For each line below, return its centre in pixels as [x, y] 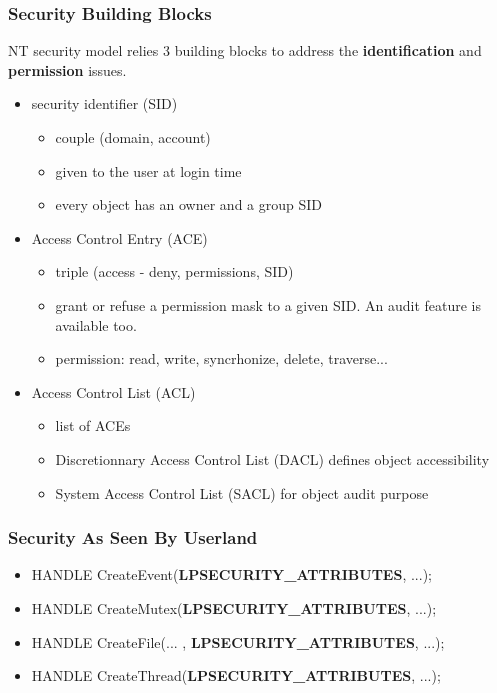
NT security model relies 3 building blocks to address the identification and [245, 50]
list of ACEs [93, 425]
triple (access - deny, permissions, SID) [174, 271]
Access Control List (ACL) [113, 391]
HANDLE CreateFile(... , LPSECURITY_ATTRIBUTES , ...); [238, 641]
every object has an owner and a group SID [188, 204]
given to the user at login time [148, 170]
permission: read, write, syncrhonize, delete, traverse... [221, 358]
